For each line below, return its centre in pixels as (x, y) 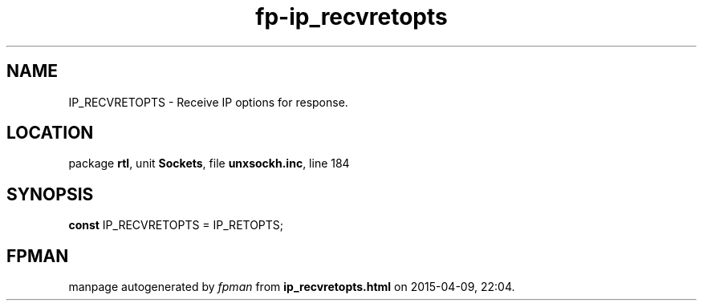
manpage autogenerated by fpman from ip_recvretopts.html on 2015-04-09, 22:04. (292, 287)
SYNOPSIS (50, 194)
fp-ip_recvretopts (351, 17)
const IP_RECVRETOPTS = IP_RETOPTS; (176, 225)
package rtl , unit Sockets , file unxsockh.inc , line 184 (209, 164)
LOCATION (50, 133)
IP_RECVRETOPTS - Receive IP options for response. (208, 102)
